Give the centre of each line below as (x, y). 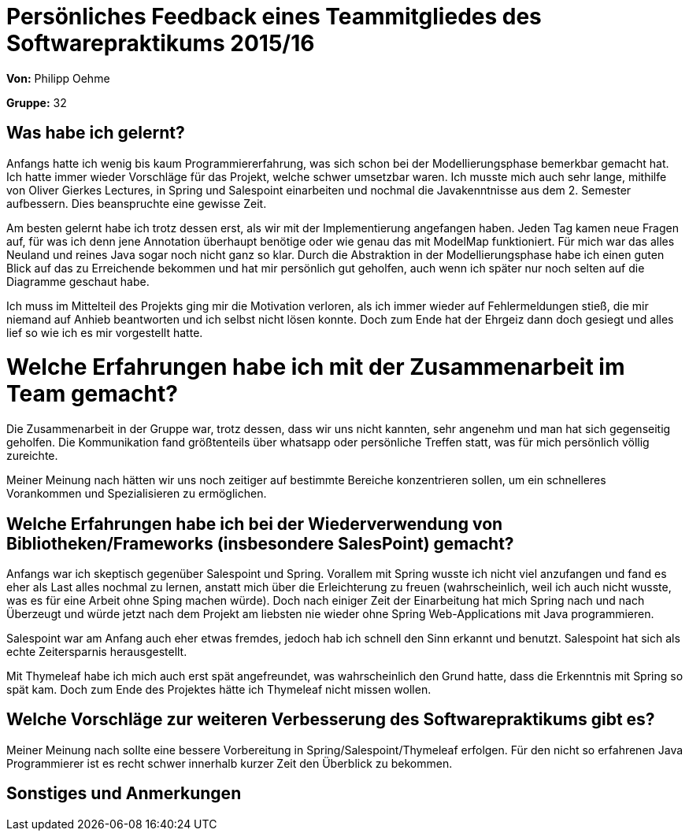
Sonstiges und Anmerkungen (124, 794)
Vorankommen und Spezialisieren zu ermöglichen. (137, 494)
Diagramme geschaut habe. (78, 281)
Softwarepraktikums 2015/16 (161, 43)
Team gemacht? (92, 394)
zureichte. (32, 456)
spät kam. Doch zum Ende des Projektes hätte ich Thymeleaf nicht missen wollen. (219, 689)
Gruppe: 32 (37, 102)
